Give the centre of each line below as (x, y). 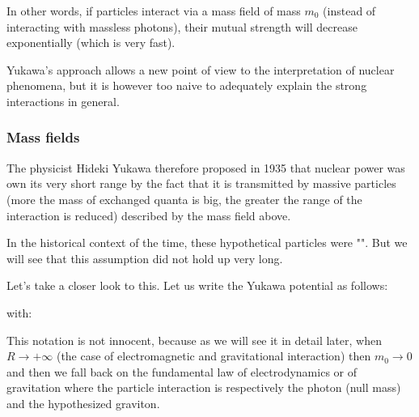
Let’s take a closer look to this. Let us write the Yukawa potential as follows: (197, 285)
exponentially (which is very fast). (91, 43)
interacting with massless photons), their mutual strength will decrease (182, 26)
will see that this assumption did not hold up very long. (145, 258)
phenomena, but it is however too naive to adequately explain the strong (187, 85)
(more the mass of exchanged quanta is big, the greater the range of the (184, 199)
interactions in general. (63, 101)
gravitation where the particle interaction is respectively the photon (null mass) (204, 387)
